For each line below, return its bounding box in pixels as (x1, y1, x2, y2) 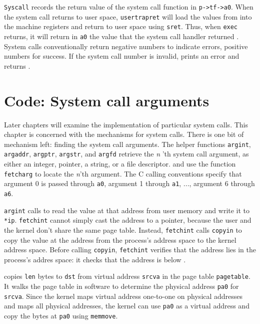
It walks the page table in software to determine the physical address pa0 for (4, 281, 239, 291)
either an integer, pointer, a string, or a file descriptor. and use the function (4, 158, 236, 169)
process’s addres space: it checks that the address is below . (4, 254, 186, 264)
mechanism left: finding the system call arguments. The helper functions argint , (4, 138, 251, 149)
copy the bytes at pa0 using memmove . (4, 310, 118, 321)
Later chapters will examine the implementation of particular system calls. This (4, 119, 248, 129)
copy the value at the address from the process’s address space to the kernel (4, 234, 236, 245)
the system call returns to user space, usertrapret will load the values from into (4, 11, 252, 22)
